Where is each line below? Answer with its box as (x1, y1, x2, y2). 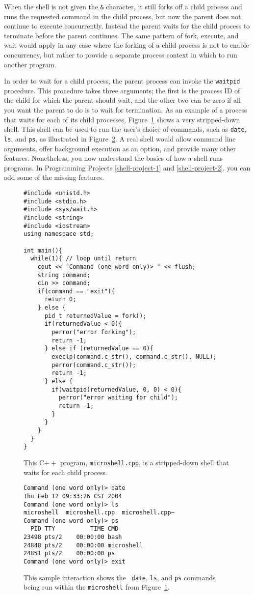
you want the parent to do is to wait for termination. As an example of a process (4, 105, 247, 115)
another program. (4, 59, 56, 69)
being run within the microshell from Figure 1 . (24, 582, 170, 592)
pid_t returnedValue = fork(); (44, 312, 147, 319)
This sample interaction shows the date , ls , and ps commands (24, 572, 216, 582)
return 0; (44, 296, 76, 303)
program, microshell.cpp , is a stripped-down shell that (60, 457, 229, 467)
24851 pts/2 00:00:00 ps (24, 550, 115, 557)
